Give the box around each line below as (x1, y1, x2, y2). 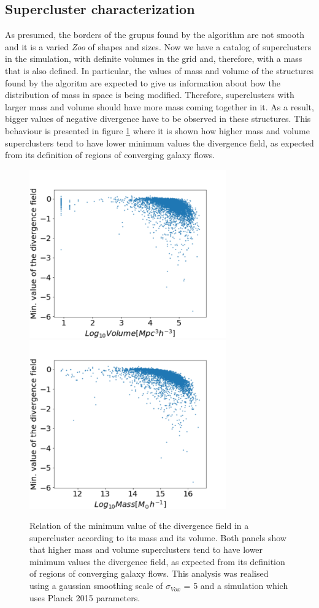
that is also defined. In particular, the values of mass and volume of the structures (5, 64, 314, 77)
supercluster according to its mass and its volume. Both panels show (29, 531, 286, 544)
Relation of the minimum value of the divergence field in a (29, 519, 249, 532)
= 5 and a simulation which (183, 579, 288, 592)
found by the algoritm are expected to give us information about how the (5, 76, 280, 89)
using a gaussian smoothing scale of (29, 579, 163, 592)
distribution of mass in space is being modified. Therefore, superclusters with (5, 88, 294, 101)
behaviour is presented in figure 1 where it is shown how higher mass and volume (5, 124, 310, 137)
